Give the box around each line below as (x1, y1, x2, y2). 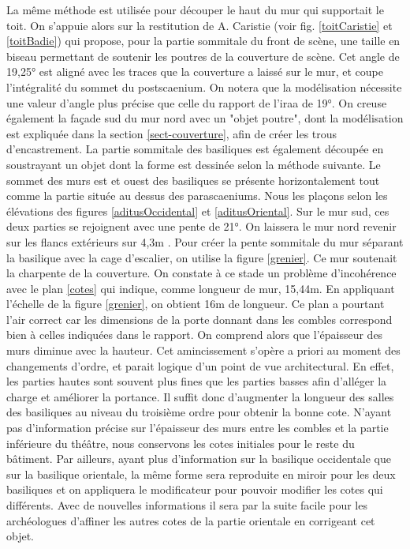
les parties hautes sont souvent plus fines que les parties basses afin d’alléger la (6, 373, 387, 389)
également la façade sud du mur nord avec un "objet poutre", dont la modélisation (6, 110, 404, 126)
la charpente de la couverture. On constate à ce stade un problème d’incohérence (6, 265, 397, 281)
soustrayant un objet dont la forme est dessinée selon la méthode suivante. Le (6, 156, 381, 172)
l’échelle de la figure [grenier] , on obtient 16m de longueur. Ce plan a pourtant (6, 295, 385, 312)
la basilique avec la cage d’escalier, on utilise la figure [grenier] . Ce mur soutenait (6, 249, 397, 265)
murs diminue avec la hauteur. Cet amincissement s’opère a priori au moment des (6, 342, 401, 359)
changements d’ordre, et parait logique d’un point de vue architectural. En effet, (6, 357, 394, 374)
